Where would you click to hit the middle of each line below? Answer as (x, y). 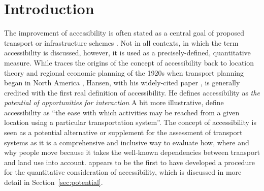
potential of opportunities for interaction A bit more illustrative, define (114, 102)
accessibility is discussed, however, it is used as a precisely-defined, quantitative (127, 53)
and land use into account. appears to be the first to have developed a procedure (129, 162)
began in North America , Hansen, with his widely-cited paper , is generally (122, 83)
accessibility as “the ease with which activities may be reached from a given (122, 112)
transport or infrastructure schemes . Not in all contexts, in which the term (121, 42)
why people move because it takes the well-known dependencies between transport (132, 152)
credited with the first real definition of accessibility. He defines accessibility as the (132, 92)
